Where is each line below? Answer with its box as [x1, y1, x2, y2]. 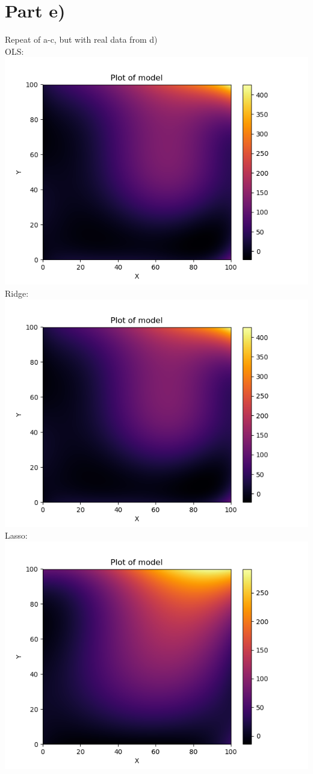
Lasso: [5, 529, 28, 542]
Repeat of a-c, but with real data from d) [5, 33, 158, 46]
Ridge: [5, 286, 29, 299]
